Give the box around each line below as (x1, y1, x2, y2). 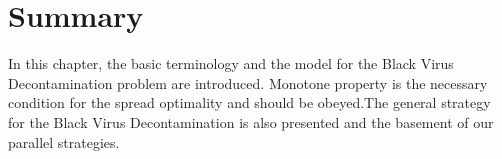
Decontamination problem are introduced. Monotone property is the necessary (8, 72, 488, 93)
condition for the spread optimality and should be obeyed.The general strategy (8, 92, 491, 113)
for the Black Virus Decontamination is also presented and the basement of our (8, 111, 494, 132)
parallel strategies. (8, 131, 120, 152)
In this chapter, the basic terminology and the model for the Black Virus (8, 53, 454, 74)
